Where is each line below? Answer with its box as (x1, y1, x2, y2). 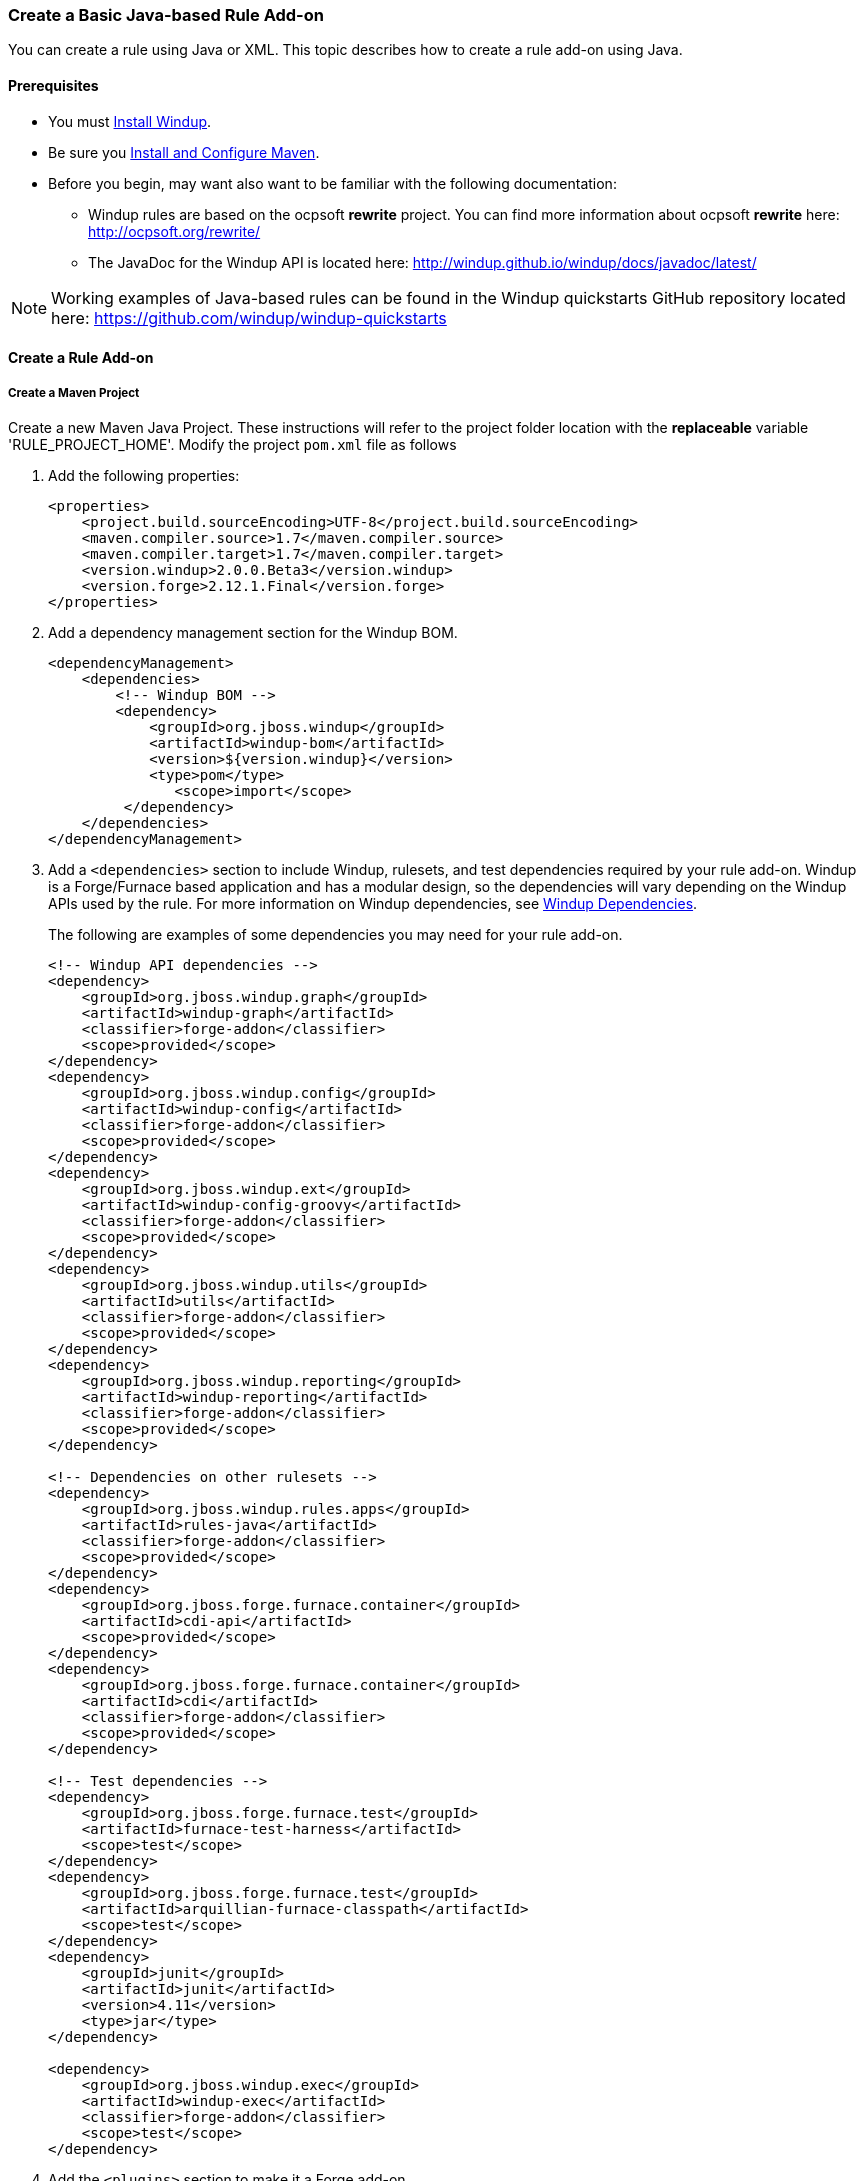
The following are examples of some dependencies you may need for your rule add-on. (48, 925, 623, 943)
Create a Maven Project (8, 385, 140, 400)
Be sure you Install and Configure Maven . (48, 143, 320, 161)
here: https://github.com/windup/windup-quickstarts (51, 307, 447, 328)
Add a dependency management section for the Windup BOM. (48, 623, 458, 641)
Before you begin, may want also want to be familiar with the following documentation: (48, 174, 617, 192)
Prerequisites (8, 76, 99, 94)
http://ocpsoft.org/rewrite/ (88, 222, 261, 240)
